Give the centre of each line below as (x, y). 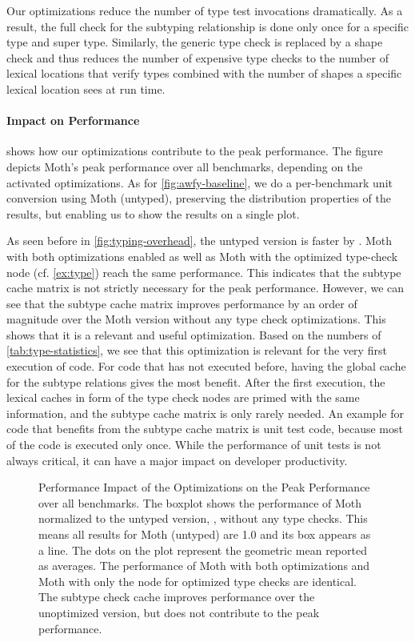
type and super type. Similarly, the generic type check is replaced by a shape (195, 42)
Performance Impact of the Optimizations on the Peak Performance (204, 487)
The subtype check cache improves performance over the (177, 597)
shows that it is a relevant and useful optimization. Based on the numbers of (194, 334)
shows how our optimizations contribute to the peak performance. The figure (195, 151)
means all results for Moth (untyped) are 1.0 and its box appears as (205, 534)
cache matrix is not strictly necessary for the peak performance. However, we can (206, 288)
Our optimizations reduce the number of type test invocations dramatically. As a (205, 10)
